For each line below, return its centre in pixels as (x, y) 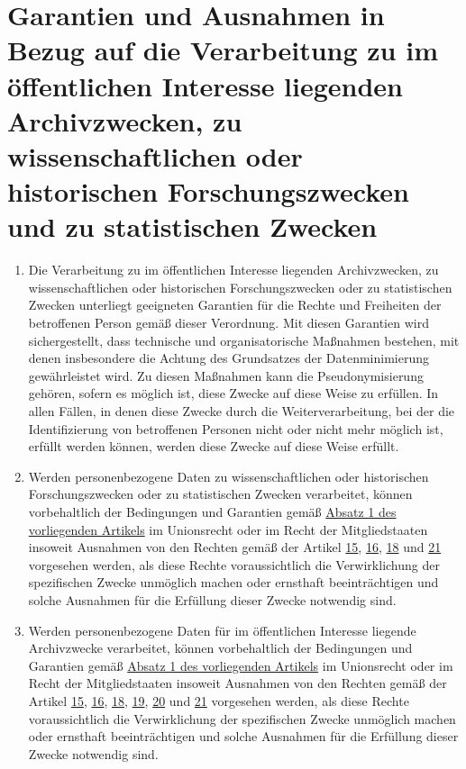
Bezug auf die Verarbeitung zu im (223, 50)
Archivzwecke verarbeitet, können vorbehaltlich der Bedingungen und (220, 648)
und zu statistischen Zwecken (192, 226)
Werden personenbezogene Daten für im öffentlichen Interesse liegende (222, 630)
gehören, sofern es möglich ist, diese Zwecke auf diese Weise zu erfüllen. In (233, 393)
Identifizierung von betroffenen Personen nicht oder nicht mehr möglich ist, (236, 428)
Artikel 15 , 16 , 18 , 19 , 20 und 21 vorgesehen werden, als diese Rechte (219, 700)
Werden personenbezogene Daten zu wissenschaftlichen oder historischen (228, 476)
